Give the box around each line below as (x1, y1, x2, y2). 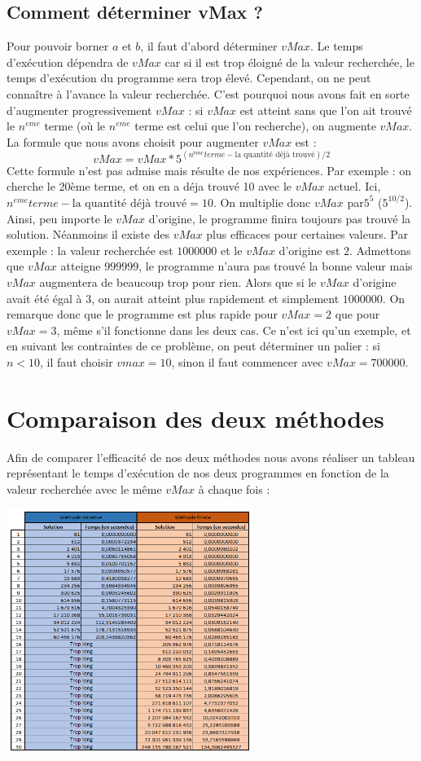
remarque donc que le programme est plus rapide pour (7, 306, 278, 323)
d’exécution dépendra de (7, 53, 129, 70)
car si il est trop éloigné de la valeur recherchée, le (164, 53, 414, 70)
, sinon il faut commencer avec (171, 353, 323, 370)
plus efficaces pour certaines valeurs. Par (206, 226, 408, 243)
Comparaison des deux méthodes (7, 401, 384, 434)
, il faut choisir (40, 353, 113, 370)
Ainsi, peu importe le (7, 209, 112, 227)
